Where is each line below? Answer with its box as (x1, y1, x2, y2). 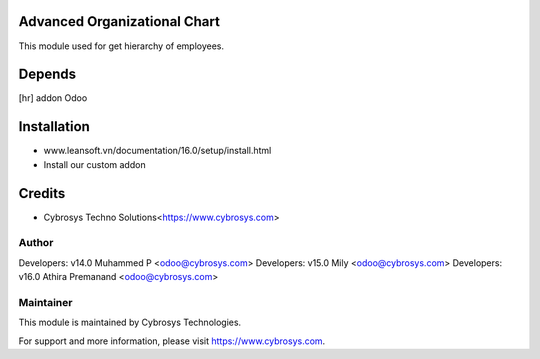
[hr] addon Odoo (18, 92, 88, 104)
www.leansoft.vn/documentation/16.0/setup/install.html (43, 145, 272, 157)
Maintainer (18, 295, 73, 309)
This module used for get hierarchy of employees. (18, 40, 225, 52)
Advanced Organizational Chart (18, 13, 220, 30)
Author (18, 236, 54, 250)
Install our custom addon (43, 158, 146, 170)
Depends (18, 66, 77, 83)
